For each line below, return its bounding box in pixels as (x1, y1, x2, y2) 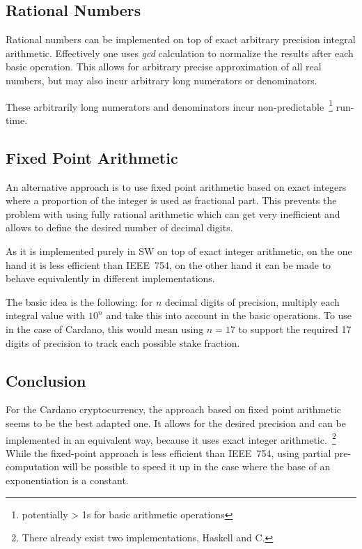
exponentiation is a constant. (6, 472, 129, 487)
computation (6, 459, 60, 474)
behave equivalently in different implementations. (6, 271, 215, 286)
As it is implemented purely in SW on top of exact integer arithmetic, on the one (6, 244, 352, 258)
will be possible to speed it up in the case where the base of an (62, 459, 331, 474)
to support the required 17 (238, 321, 352, 336)
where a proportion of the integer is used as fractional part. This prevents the (6, 193, 337, 208)
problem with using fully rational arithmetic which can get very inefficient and (6, 206, 340, 221)
